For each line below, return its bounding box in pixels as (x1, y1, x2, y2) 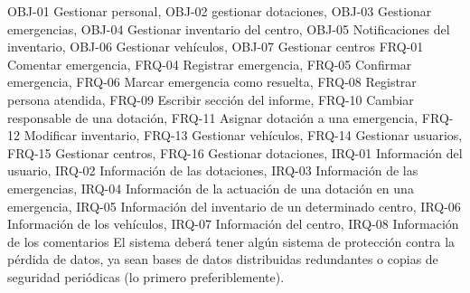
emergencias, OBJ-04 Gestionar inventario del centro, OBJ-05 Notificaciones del (7, 19, 450, 38)
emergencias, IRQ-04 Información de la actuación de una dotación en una (7, 178, 414, 197)
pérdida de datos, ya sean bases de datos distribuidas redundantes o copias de (7, 250, 438, 269)
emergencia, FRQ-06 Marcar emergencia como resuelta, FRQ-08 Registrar (7, 72, 417, 91)
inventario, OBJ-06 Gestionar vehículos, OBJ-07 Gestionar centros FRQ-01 (7, 37, 424, 56)
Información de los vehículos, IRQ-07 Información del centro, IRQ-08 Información (7, 214, 459, 233)
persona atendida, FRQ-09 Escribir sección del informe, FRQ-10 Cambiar (7, 90, 414, 109)
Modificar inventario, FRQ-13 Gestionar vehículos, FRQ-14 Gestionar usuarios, (23, 126, 463, 145)
